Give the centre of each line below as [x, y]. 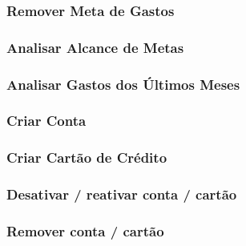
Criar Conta [46, 121]
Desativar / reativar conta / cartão [122, 194]
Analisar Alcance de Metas [95, 47]
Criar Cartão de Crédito [87, 157]
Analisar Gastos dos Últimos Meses [123, 84]
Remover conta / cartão [85, 230]
